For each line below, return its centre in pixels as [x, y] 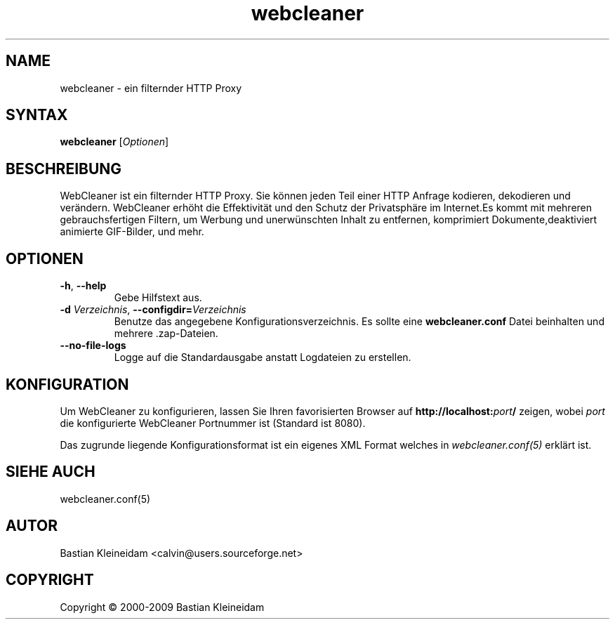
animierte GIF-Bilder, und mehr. [132, 232]
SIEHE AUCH [51, 472]
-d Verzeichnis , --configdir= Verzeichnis [153, 310]
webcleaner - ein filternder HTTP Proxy [151, 88]
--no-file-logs [93, 346]
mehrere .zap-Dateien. [166, 334]
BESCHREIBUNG [64, 169]
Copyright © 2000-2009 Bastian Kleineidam [162, 607]
